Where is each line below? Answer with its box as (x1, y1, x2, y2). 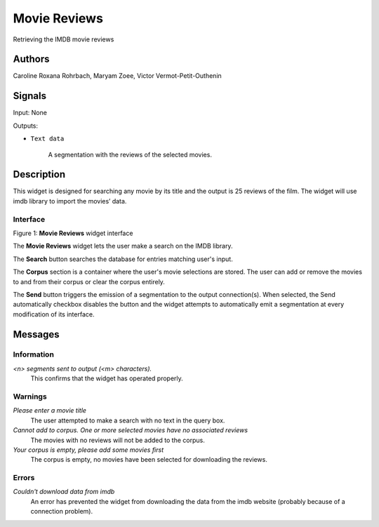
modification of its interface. (13, 309, 95, 319)
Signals (13, 90, 47, 102)
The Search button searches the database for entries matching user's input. (13, 255, 233, 263)
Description (13, 168, 66, 180)
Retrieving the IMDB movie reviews (13, 35, 114, 44)
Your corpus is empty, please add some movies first (13, 446, 164, 454)
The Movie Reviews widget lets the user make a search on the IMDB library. (13, 242, 233, 251)
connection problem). (30, 507, 93, 516)
